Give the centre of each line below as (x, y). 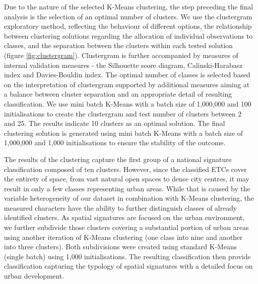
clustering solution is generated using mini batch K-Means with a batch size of (124, 133)
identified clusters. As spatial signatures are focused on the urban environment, (124, 217)
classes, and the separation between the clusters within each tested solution (119, 45)
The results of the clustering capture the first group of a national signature (118, 159)
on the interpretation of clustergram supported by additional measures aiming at (127, 84)
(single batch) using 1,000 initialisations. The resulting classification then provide (128, 256)
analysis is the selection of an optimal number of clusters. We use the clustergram (128, 16)
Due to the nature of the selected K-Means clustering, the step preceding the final (129, 6)
